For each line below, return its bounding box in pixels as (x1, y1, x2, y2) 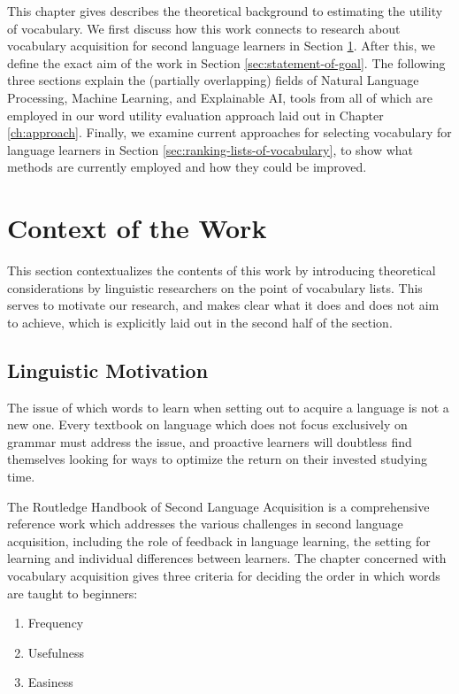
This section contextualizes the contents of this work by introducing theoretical (7, 261, 436, 280)
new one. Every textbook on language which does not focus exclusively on (7, 415, 408, 434)
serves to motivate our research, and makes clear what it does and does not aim (7, 296, 440, 314)
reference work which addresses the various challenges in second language (7, 514, 403, 533)
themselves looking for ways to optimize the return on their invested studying (7, 450, 427, 468)
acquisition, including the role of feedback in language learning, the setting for (7, 531, 431, 550)
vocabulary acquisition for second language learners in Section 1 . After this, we (7, 36, 435, 55)
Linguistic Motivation (7, 356, 209, 383)
